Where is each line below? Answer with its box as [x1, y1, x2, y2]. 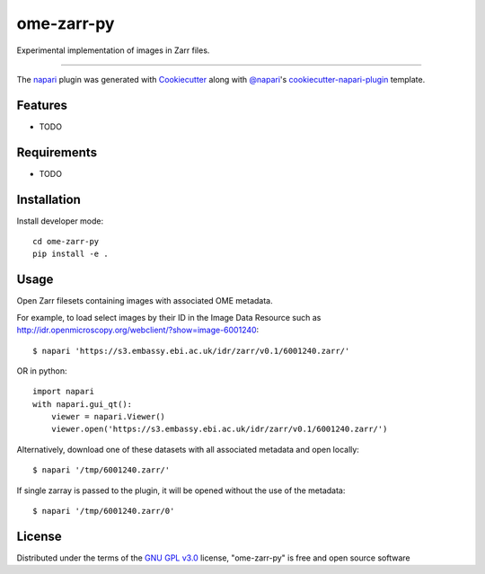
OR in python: [16, 365, 67, 376]
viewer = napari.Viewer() [50, 411, 166, 422]
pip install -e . [32, 249, 109, 260]
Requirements [16, 145, 98, 160]
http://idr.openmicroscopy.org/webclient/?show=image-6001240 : [16, 324, 260, 336]
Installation [16, 191, 81, 207]
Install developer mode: [16, 216, 104, 226]
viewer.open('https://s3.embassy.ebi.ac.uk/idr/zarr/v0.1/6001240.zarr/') [50, 424, 388, 435]
